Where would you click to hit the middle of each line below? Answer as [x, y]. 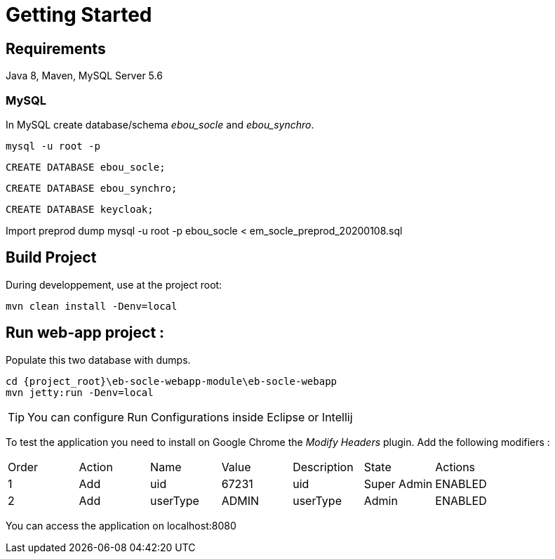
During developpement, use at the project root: [114, 284]
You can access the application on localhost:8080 [121, 525]
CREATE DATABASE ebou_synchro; [92, 188]
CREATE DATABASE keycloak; [80, 209]
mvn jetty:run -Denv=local [80, 392]
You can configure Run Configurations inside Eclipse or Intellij [190, 417]
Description [323, 467]
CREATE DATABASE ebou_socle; [86, 167]
